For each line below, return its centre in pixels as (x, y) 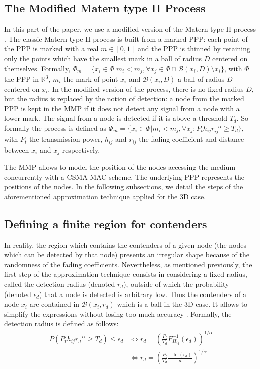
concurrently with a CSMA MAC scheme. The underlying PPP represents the (124, 176)
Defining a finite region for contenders (106, 223)
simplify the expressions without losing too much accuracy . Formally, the (118, 313)
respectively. (81, 149)
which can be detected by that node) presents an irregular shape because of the (127, 254)
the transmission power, (66, 139)
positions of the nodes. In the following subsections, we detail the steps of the (124, 187)
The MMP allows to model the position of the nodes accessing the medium (120, 167)
